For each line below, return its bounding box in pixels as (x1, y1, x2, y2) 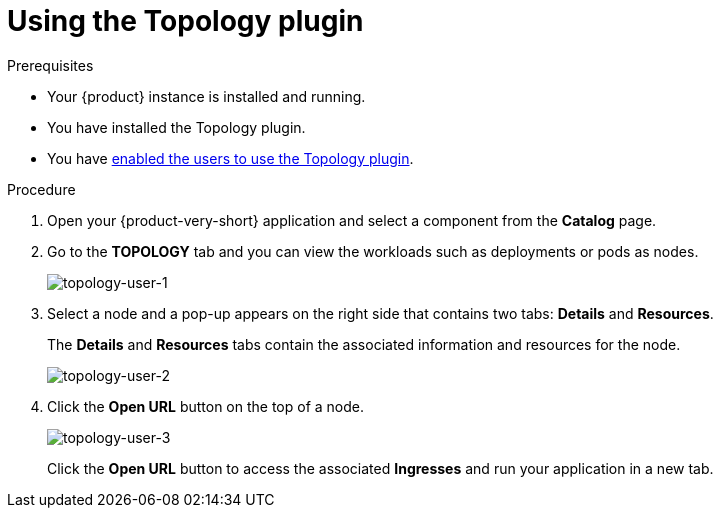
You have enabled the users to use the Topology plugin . (47, 149, 414, 167)
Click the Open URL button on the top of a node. (47, 397, 365, 415)
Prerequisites (7, 56, 94, 74)
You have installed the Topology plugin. (47, 118, 306, 136)
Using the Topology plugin (7, 4, 364, 38)
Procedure (7, 180, 76, 198)
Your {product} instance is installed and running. (47, 87, 366, 105)
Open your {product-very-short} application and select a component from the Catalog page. (47, 211, 657, 229)
